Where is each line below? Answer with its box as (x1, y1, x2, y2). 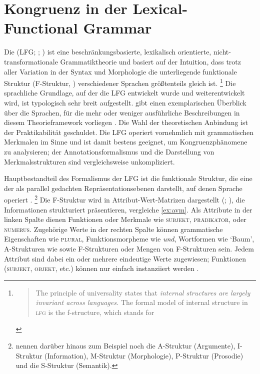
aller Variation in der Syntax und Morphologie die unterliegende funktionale (4, 66, 237, 76)
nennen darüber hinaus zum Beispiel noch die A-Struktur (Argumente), (15, 340, 235, 351)
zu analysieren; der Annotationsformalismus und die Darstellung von (4, 146, 214, 156)
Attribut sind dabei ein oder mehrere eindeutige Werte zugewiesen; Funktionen (4, 253, 246, 263)
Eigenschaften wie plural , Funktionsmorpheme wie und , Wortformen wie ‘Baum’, (4, 233, 254, 244)
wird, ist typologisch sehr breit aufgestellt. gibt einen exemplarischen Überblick (4, 97, 246, 107)
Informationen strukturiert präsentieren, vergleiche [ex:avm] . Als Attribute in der (4, 204, 252, 214)
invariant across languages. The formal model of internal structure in (35, 297, 248, 307)
